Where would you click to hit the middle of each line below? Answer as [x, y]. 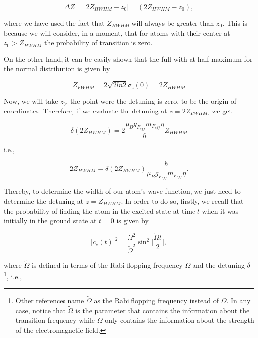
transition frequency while [55, 320]
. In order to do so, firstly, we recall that [182, 201]
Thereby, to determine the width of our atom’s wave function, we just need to [122, 191]
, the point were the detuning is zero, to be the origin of [151, 101]
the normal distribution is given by [57, 69]
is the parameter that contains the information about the [162, 310]
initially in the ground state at [50, 220]
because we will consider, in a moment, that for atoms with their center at [117, 32]
